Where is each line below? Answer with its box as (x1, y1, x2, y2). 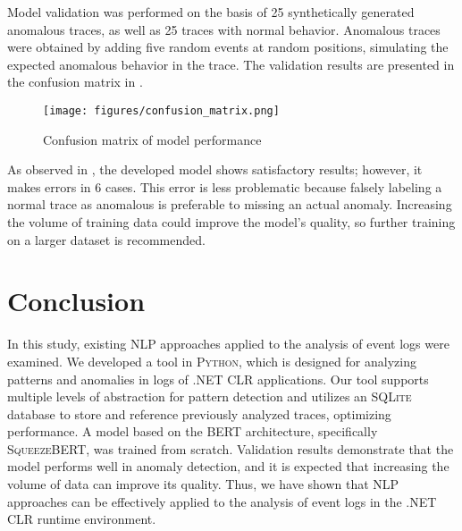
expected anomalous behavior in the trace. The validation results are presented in (7, 55, 455, 73)
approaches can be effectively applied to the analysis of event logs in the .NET (7, 492, 437, 510)
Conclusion (7, 282, 146, 319)
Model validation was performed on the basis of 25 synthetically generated (7, 3, 415, 21)
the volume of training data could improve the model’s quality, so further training (7, 213, 456, 231)
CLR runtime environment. (7, 510, 156, 528)
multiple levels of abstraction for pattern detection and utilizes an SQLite (7, 387, 412, 406)
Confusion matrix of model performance (43, 130, 262, 148)
